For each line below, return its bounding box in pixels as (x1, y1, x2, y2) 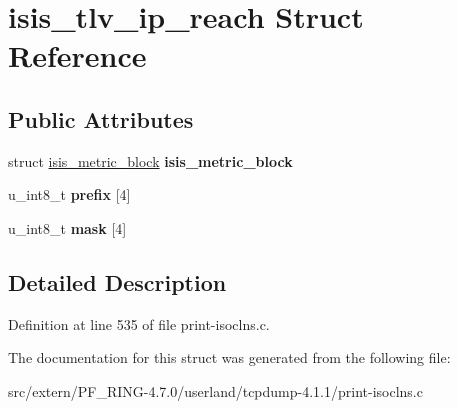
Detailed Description (8, 266, 227, 297)
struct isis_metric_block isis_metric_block (8, 150, 293, 171)
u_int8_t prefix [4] (8, 184, 131, 205)
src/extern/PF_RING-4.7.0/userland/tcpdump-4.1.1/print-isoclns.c (8, 380, 423, 401)
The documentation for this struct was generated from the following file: (8, 347, 451, 368)
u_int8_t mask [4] (8, 217, 127, 238)
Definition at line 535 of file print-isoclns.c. (8, 313, 270, 334)
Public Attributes (8, 103, 194, 134)
